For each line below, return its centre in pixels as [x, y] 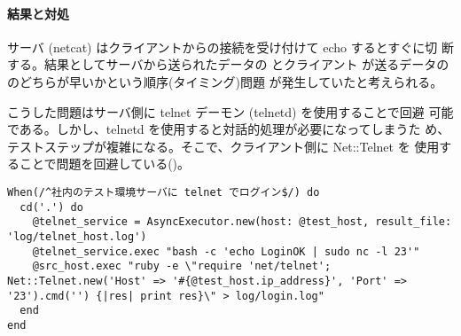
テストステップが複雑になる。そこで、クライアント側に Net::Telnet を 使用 [223, 146]
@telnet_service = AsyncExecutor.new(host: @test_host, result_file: [242, 222]
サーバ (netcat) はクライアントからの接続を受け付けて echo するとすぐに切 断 [231, 47]
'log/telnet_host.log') [77, 236]
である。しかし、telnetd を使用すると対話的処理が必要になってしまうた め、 [229, 129]
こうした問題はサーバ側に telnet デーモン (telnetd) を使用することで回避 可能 [230, 111]
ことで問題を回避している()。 [105, 164]
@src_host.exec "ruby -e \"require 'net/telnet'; [182, 266]
